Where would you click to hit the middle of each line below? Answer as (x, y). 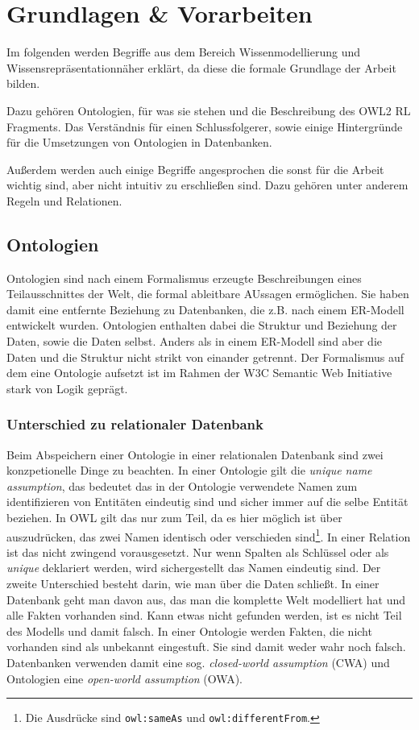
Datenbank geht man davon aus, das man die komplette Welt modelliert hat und (206, 599)
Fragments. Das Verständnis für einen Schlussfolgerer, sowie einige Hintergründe (205, 126)
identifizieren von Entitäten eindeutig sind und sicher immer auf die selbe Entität (207, 502)
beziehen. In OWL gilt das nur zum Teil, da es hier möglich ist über (174, 518)
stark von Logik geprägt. (67, 388)
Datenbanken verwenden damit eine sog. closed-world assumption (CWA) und (198, 663)
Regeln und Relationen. (64, 200)
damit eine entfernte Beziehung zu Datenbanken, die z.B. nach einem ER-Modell (205, 309)
